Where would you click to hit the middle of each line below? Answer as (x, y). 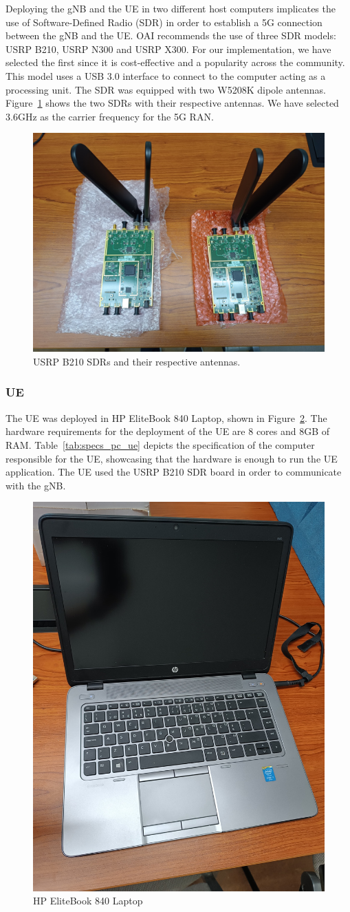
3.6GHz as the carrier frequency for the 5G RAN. (110, 116)
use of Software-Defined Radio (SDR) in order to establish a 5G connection (164, 22)
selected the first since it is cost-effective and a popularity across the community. (175, 62)
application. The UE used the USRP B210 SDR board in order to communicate (174, 472)
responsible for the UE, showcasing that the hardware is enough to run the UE (172, 458)
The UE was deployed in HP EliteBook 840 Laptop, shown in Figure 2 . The (166, 417)
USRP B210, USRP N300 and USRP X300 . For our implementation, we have (168, 49)
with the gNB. (36, 485)
